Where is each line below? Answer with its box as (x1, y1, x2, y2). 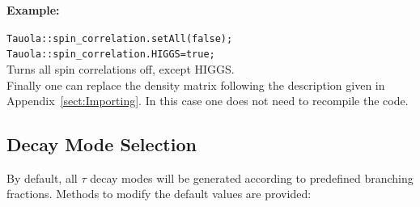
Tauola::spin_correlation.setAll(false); (6, 32, 233, 44)
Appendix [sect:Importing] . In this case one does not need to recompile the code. (6, 92, 409, 109)
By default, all (6, 169, 78, 186)
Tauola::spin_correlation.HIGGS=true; (6, 49, 215, 61)
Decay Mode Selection (6, 132, 197, 157)
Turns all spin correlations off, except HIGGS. (6, 60, 235, 77)
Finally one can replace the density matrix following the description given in (6, 76, 385, 93)
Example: (6, 2, 60, 18)
